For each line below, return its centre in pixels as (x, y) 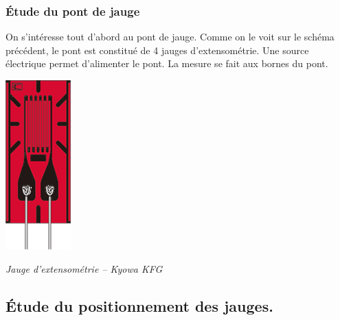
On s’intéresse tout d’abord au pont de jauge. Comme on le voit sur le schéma (170, 37)
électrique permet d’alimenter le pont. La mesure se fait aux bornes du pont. (167, 63)
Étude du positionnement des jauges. (139, 305)
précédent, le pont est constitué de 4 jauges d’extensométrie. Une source (157, 50)
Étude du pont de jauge (73, 11)
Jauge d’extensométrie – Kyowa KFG (84, 268)
